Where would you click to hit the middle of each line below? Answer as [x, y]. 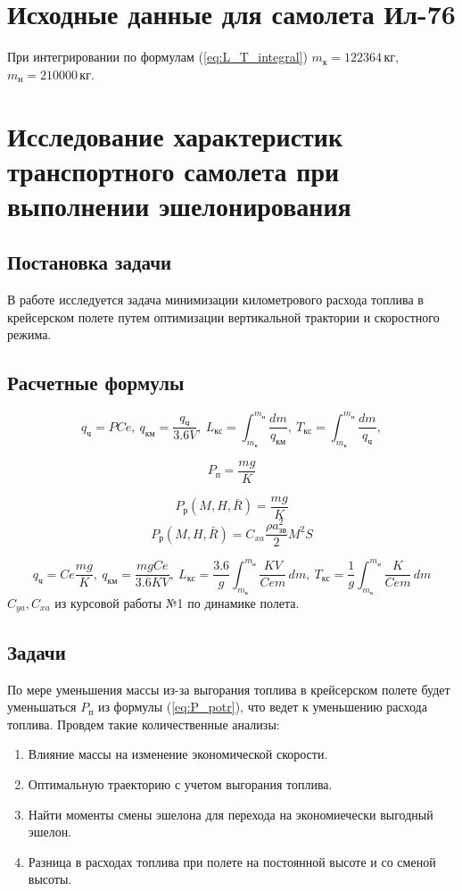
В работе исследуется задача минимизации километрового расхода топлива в [215, 300]
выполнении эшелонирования [179, 205]
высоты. [50, 879]
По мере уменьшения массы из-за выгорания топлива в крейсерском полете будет [229, 689]
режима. [29, 334]
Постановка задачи [90, 262]
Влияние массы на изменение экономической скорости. [178, 754]
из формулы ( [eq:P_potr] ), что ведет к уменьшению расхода [262, 707]
